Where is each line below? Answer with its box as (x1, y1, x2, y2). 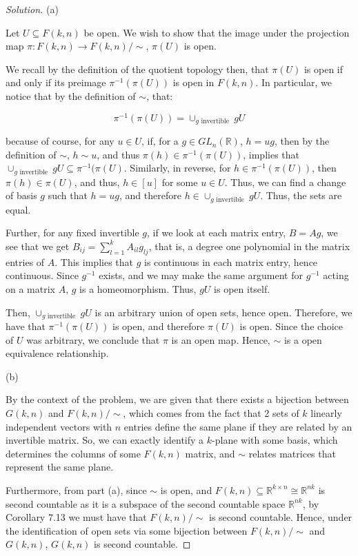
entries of (6, 254, 45, 269)
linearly (310, 405, 342, 420)
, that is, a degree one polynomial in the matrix (148, 238, 350, 253)
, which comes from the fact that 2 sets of (123, 405, 299, 420)
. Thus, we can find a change (224, 174, 346, 189)
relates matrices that (248, 446, 336, 460)
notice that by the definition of (6, 88, 136, 103)
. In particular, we (255, 75, 332, 90)
